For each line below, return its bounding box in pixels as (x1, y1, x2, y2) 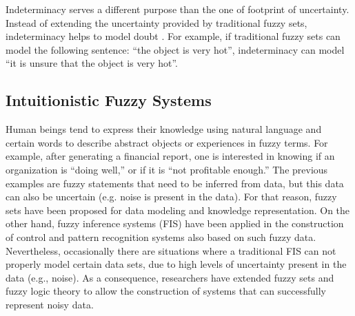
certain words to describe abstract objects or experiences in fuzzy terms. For (6, 135, 328, 149)
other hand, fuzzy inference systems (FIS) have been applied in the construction (6, 216, 344, 231)
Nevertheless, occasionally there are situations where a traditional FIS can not (6, 243, 336, 257)
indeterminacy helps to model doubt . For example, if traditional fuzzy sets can (6, 29, 341, 43)
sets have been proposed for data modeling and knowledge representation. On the (6, 202, 350, 217)
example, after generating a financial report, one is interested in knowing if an (6, 149, 335, 163)
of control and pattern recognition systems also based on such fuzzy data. (6, 229, 316, 244)
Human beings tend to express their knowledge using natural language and (6, 122, 322, 136)
